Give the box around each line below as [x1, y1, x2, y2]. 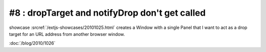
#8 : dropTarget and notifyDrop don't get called [9, 7, 206, 18]
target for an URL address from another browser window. [9, 31, 125, 37]
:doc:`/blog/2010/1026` [9, 40, 56, 46]
